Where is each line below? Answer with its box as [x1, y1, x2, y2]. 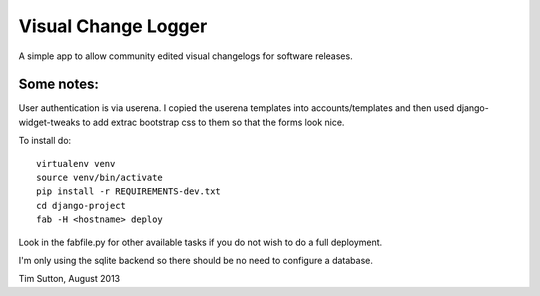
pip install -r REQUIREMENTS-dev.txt [36, 186, 222, 197]
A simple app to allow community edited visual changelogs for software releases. [18, 50, 354, 62]
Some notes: [18, 76, 99, 93]
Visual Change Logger [18, 15, 208, 37]
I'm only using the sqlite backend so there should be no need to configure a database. [18, 254, 374, 266]
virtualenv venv [36, 158, 116, 169]
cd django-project [36, 200, 127, 211]
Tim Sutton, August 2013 [18, 273, 120, 285]
